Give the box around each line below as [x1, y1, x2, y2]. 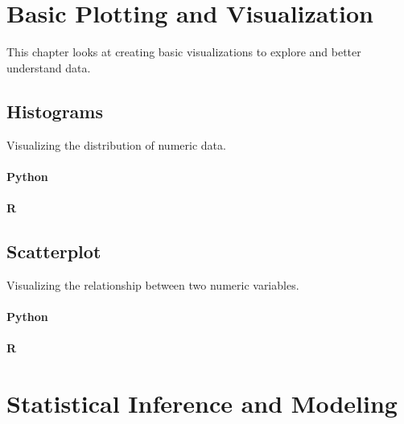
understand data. [6, 59, 91, 76]
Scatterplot [6, 238, 101, 263]
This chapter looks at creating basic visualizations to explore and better [6, 43, 361, 60]
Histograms [6, 98, 104, 123]
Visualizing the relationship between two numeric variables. [6, 276, 299, 293]
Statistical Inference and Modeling [6, 386, 398, 419]
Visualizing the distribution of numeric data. [6, 136, 226, 153]
